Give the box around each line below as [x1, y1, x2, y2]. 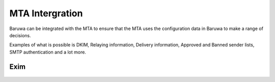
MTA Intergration [9, 8, 83, 19]
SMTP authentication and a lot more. [9, 49, 87, 55]
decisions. [9, 32, 31, 38]
